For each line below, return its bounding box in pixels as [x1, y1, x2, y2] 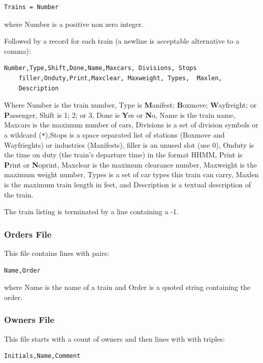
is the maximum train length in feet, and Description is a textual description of [4, 179, 251, 189]
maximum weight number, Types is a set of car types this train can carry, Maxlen [4, 169, 259, 180]
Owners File [4, 313, 55, 326]
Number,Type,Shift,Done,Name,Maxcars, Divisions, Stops [4, 64, 197, 72]
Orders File [4, 227, 52, 240]
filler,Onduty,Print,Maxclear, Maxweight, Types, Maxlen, [18, 74, 222, 82]
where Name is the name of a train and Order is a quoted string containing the [4, 282, 250, 292]
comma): [4, 45, 31, 56]
